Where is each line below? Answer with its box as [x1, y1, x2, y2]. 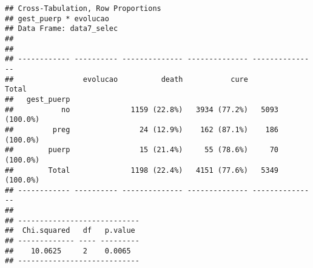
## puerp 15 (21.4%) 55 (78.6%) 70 [5, 146, 279, 155]
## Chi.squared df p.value [5, 226, 135, 235]
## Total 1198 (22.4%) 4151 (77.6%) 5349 [5, 166, 279, 175]
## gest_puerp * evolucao [5, 14, 109, 23]
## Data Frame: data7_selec [5, 24, 118, 33]
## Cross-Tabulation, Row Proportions [5, 4, 161, 13]
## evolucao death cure [5, 75, 248, 84]
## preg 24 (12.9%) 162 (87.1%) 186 [5, 125, 279, 134]
